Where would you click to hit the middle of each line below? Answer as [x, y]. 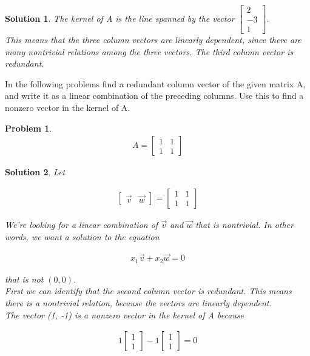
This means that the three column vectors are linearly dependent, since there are [153, 40]
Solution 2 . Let [35, 172]
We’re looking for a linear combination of [82, 224]
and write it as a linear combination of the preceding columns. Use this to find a [154, 96]
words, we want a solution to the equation [82, 236]
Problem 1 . [29, 128]
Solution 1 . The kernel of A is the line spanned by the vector [120, 18]
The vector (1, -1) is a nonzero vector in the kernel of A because [125, 314]
